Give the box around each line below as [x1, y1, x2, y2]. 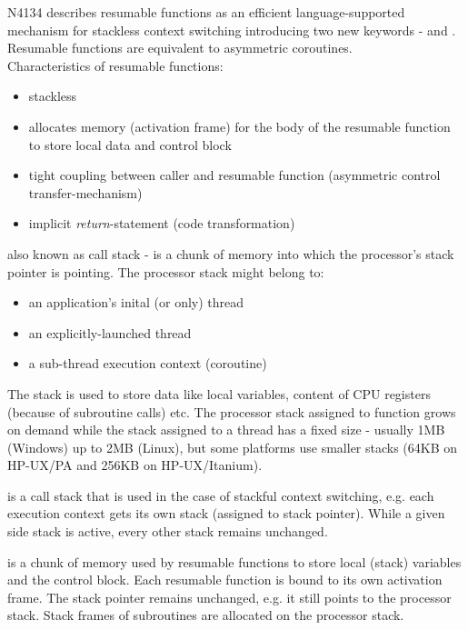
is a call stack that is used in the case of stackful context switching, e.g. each [7, 485, 434, 505]
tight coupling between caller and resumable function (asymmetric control [28, 165, 441, 185]
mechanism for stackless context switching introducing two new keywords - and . [7, 20, 456, 39]
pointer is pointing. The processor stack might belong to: [7, 262, 324, 281]
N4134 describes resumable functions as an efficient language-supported [7, 3, 405, 21]
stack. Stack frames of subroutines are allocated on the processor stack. [7, 605, 404, 625]
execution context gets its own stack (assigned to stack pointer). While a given [7, 504, 445, 523]
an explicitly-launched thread [28, 323, 192, 342]
